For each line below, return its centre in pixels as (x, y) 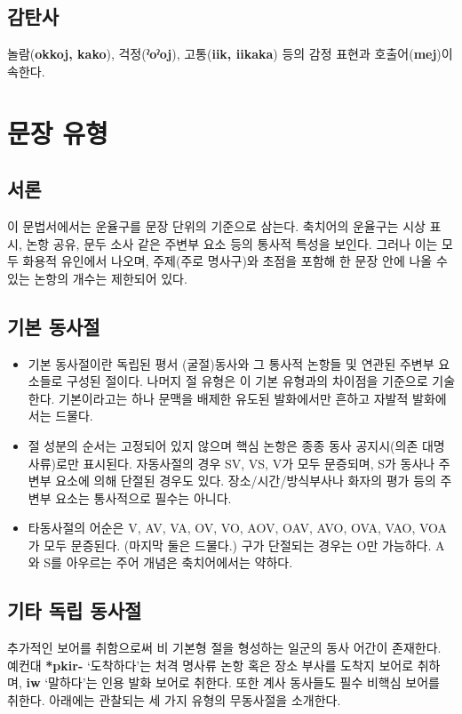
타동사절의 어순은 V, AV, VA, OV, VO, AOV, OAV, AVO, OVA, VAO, (222, 528)
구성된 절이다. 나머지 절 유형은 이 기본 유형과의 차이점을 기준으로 (247, 381)
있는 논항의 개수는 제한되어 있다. (97, 278)
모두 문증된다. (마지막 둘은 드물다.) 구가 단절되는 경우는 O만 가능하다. (238, 545)
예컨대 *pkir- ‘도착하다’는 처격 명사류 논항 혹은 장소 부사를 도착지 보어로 (211, 665)
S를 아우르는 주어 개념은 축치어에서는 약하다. (168, 562)
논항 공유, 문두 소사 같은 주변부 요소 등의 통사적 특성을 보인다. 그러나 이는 (232, 243)
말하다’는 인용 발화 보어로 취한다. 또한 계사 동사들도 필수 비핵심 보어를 (244, 682)
